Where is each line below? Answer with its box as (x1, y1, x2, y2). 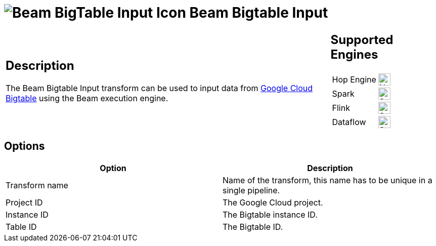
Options (4, 140, 45, 153)
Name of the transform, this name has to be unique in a (223, 175, 432, 185)
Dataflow (332, 116, 366, 127)
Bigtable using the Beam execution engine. (6, 93, 168, 104)
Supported (330, 32, 394, 47)
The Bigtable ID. (223, 221, 283, 232)
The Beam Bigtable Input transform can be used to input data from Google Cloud (6, 83, 313, 94)
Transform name (6, 180, 68, 190)
